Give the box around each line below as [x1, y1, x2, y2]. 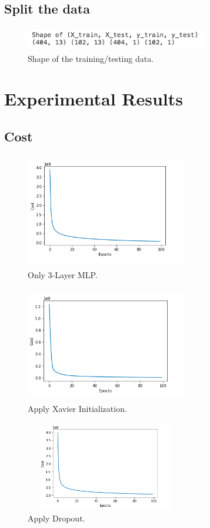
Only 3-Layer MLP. [28, 269, 98, 281]
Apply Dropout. [28, 512, 85, 524]
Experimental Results [4, 87, 183, 111]
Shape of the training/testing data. [28, 52, 154, 64]
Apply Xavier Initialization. [28, 402, 127, 415]
